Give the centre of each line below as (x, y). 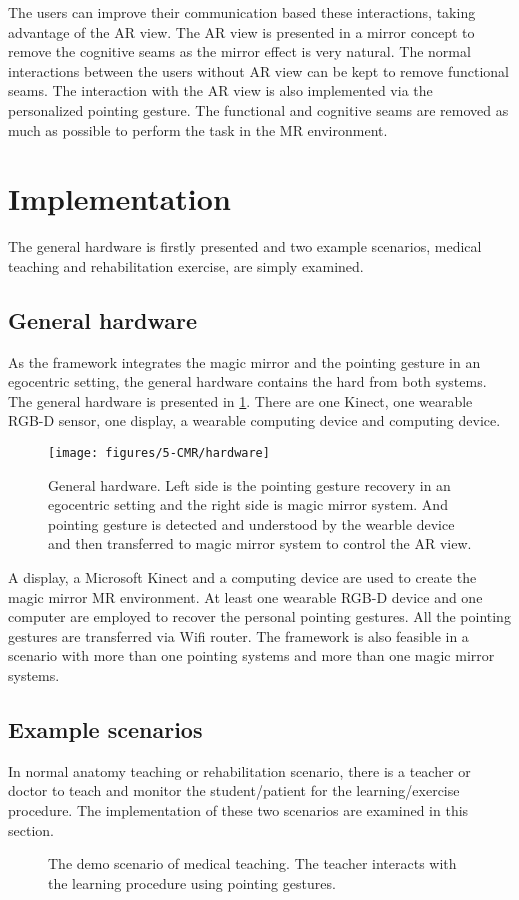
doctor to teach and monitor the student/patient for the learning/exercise (234, 790)
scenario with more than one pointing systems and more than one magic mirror (251, 655)
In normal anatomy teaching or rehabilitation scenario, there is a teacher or (239, 770)
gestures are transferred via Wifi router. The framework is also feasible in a (238, 635)
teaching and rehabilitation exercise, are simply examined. (186, 265)
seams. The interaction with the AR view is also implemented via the (220, 90)
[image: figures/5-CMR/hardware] (159, 453)
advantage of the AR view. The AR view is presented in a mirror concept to (241, 31)
